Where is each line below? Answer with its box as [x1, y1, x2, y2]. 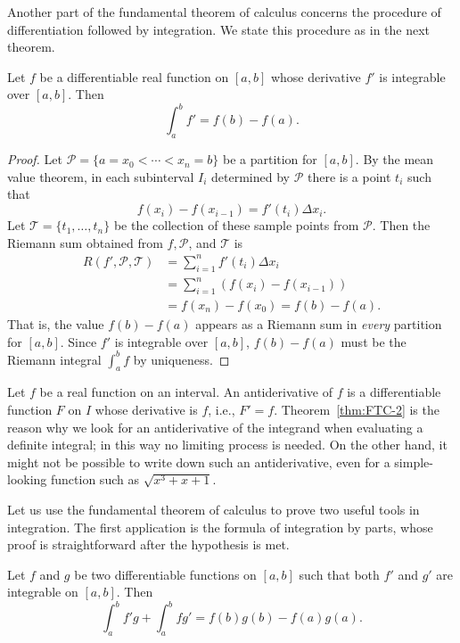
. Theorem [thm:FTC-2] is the [274, 400, 439, 418]
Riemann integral [7, 350, 102, 368]
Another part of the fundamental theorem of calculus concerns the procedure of [7, 3, 441, 21]
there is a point [307, 167, 391, 185]
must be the [341, 332, 407, 350]
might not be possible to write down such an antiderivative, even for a [7, 452, 390, 471]
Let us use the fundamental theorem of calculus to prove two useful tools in [7, 499, 420, 518]
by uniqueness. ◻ [133, 350, 230, 368]
